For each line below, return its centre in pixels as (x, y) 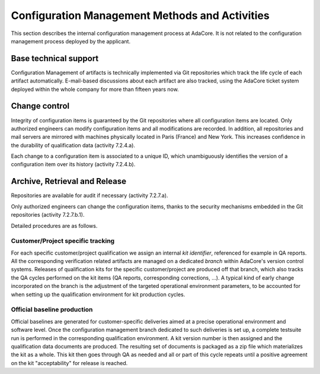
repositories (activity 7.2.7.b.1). (48, 215)
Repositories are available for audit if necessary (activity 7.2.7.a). (89, 195)
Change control (40, 106)
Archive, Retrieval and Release (69, 181)
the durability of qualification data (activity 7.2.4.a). (73, 145)
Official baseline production (52, 310)
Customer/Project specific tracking (63, 241)
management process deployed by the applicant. (71, 41)
